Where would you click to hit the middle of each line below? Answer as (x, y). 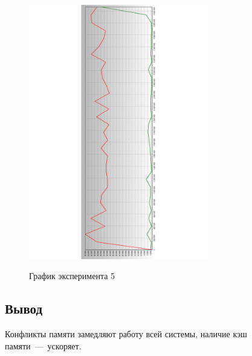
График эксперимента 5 (72, 276)
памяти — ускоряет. (43, 345)
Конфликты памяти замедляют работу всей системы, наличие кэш (126, 334)
